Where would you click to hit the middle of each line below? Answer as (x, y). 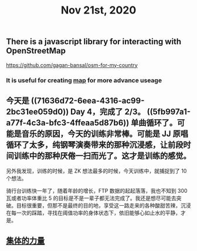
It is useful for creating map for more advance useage (84, 80)
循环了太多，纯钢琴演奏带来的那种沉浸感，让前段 (95, 145)
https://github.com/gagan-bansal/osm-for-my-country (72, 65)
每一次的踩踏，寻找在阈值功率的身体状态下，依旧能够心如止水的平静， (96, 213)
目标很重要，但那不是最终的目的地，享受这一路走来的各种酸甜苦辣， (98, 206)
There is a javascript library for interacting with (94, 42)
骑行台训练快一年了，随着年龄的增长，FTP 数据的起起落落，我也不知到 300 (97, 191)
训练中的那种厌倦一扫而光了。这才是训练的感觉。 (102, 155)
